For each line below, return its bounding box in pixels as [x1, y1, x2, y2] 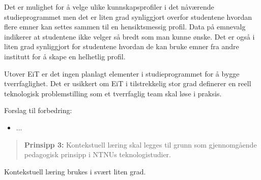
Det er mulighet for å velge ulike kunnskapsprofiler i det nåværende [4, 2, 214, 12]
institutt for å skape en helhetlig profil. [4, 51, 126, 61]
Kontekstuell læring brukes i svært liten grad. [4, 166, 146, 176]
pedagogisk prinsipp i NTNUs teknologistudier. [24, 149, 171, 160]
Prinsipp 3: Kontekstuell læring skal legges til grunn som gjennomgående [24, 139, 257, 150]
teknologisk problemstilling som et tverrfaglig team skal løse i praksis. [4, 88, 222, 98]
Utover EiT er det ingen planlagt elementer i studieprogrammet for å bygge [4, 68, 240, 79]
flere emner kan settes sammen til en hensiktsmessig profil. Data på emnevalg [4, 21, 246, 32]
